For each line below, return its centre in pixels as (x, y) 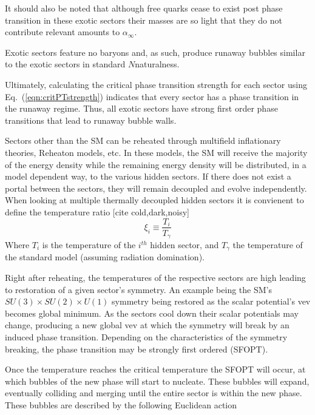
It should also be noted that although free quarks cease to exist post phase (144, 8)
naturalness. (157, 64)
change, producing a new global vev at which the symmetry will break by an (147, 325)
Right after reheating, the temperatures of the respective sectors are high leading (155, 278)
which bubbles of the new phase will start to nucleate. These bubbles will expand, (157, 381)
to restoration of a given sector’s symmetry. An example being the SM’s (138, 289)
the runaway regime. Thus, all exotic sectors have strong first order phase (141, 108)
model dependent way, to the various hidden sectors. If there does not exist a (148, 176)
